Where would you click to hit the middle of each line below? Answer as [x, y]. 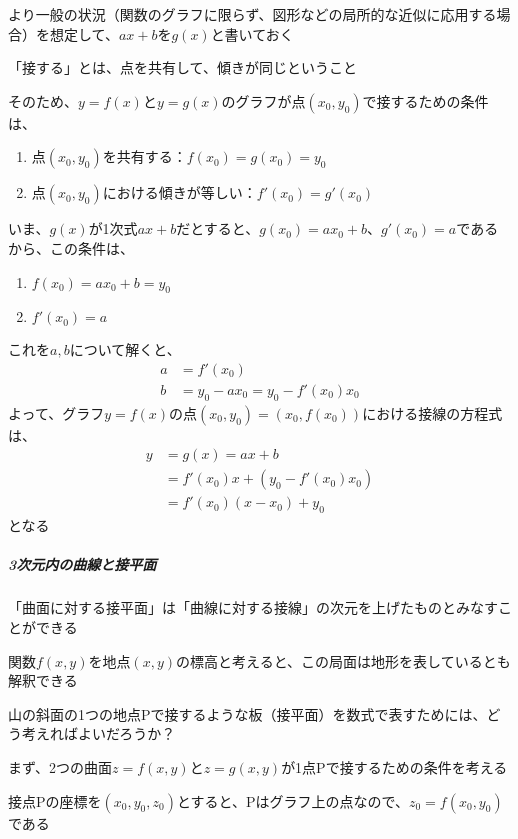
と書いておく [252, 33]
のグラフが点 [263, 100]
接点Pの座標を [55, 800]
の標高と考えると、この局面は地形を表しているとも [343, 660]
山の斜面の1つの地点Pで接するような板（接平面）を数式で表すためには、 [247, 713]
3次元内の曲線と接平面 [82, 564]
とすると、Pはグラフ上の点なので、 [292, 800]
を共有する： [144, 156]
